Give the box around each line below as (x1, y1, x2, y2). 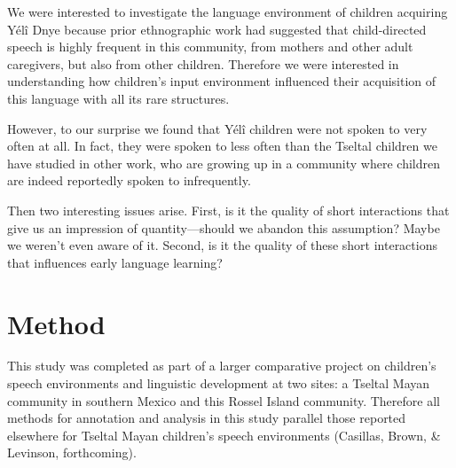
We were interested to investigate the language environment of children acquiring (7, 3, 448, 20)
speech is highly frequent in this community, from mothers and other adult (7, 37, 413, 56)
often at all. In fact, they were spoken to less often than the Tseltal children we (7, 136, 437, 155)
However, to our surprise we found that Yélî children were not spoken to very (7, 119, 428, 137)
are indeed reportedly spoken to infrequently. (7, 171, 251, 190)
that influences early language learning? (7, 253, 223, 271)
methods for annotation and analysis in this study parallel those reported (7, 409, 406, 427)
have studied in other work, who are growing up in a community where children (7, 153, 440, 172)
